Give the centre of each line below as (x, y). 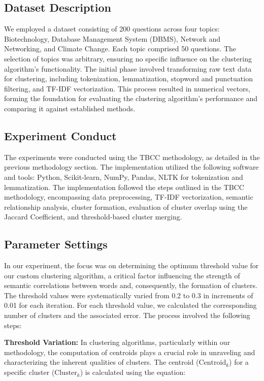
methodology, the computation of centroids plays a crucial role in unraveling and (130, 352)
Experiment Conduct (60, 135)
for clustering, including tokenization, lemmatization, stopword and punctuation (128, 78)
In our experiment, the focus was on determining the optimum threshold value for (131, 265)
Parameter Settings (56, 244)
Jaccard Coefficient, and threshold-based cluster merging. (93, 217)
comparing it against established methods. (70, 108)
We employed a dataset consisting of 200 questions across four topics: (112, 29)
